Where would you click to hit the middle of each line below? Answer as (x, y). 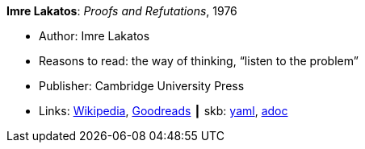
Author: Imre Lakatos (94, 36)
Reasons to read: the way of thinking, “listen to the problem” (199, 61)
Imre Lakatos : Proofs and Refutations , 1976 (122, 11)
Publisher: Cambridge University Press (142, 86)
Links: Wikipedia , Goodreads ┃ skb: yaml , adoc (164, 111)
